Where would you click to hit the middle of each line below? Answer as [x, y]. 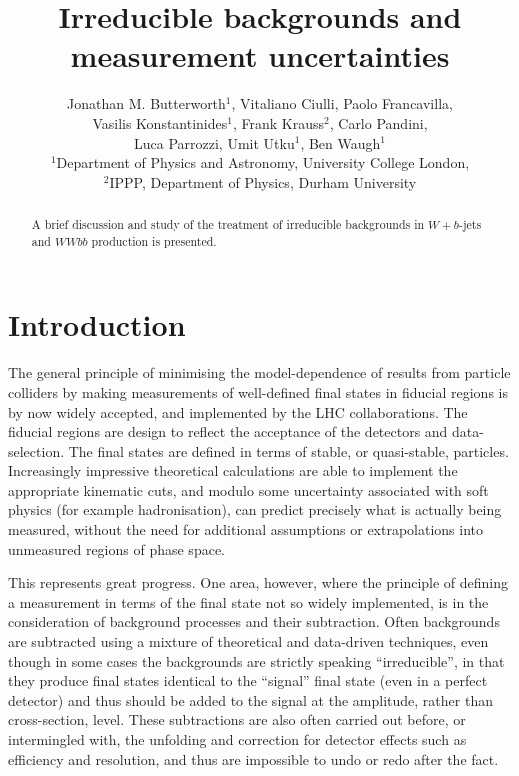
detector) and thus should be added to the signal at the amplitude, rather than [250, 699]
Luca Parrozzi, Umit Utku [214, 142]
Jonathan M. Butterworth [146, 103]
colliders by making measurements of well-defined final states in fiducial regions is [258, 391]
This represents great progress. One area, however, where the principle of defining [258, 582]
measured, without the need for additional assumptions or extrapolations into [246, 529]
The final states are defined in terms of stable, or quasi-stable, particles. [288, 450]
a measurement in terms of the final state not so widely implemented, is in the [248, 601]
